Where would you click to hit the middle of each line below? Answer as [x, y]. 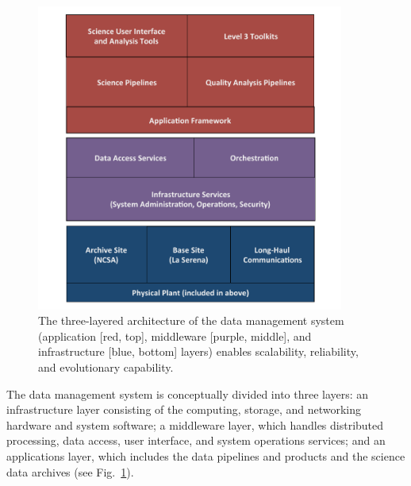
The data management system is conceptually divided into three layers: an [188, 393]
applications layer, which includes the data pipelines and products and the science [206, 455]
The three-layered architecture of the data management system [191, 320]
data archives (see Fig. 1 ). [70, 471]
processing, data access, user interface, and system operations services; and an [196, 440]
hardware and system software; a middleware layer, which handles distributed [195, 424]
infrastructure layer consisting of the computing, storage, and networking [184, 409]
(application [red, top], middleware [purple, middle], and [175, 336]
